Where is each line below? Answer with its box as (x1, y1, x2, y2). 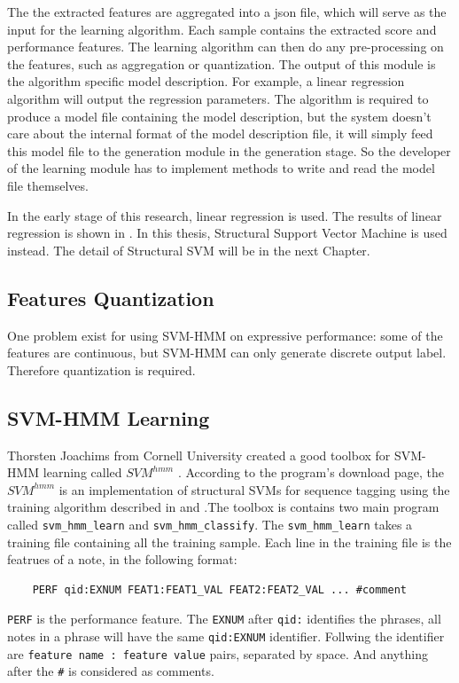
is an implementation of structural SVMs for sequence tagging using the (58, 480, 450, 499)
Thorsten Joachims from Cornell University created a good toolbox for (7, 445, 391, 464)
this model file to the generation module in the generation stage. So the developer (7, 141, 451, 160)
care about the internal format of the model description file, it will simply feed (7, 124, 433, 143)
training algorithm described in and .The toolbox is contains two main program (7, 498, 440, 516)
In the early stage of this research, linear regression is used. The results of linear (7, 206, 442, 224)
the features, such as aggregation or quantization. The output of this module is (7, 54, 436, 73)
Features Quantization (7, 284, 214, 311)
